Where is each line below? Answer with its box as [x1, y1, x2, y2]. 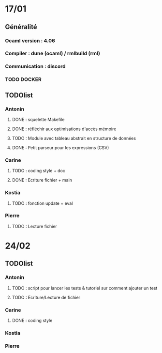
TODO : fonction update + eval [12, 200, 73, 206]
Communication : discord [5, 63, 66, 70]
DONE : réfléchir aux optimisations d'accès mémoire [12, 126, 117, 132]
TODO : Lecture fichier [12, 223, 57, 229]
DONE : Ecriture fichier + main [12, 177, 73, 183]
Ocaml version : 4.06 [5, 37, 56, 44]
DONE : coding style [12, 318, 53, 323]
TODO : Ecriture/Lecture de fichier [12, 294, 81, 300]
